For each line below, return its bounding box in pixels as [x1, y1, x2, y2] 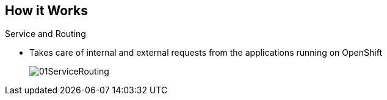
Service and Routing [5, 28, 86, 39]
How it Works [5, 3, 88, 18]
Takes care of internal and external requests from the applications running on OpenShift [29, 47, 382, 58]
